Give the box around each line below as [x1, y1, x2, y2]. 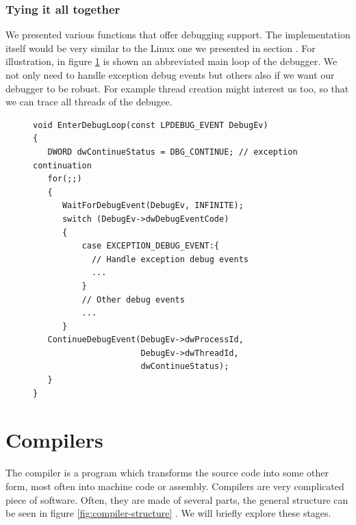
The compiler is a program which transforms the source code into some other [5, 465, 329, 480]
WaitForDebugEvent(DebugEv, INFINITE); [62, 201, 244, 211]
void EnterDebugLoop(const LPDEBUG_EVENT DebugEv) [33, 120, 268, 130]
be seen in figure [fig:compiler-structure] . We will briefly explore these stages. [5, 506, 331, 520]
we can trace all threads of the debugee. [5, 94, 173, 109]
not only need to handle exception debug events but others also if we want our [5, 68, 335, 81]
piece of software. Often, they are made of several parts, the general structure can [5, 492, 348, 507]
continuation [33, 160, 92, 170]
